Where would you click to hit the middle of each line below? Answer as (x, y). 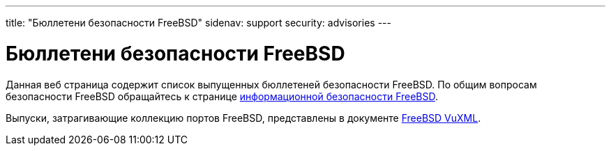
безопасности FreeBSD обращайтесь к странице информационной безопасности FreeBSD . (222, 96)
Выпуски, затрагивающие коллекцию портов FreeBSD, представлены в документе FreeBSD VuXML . (243, 118)
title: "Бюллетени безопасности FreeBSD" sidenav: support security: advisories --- (198, 23)
